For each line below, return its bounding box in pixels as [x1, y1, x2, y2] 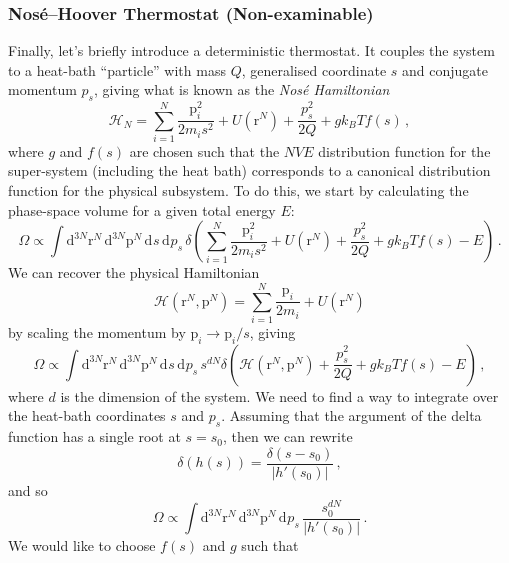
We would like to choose [8, 534, 156, 555]
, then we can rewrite [223, 426, 353, 447]
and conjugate [402, 59, 489, 80]
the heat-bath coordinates [8, 405, 166, 426]
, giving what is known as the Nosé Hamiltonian [93, 79, 390, 100]
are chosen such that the [129, 140, 280, 161]
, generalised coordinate [241, 59, 387, 80]
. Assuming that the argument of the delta [221, 405, 482, 426]
